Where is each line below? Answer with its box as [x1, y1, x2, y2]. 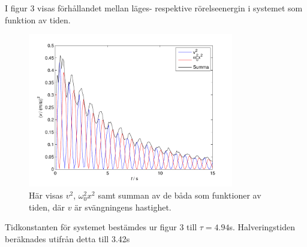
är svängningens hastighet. [74, 200, 171, 213]
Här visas [29, 189, 63, 202]
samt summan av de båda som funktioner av [98, 189, 261, 202]
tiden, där [29, 200, 65, 213]
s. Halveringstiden [229, 221, 295, 233]
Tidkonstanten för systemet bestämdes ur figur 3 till [5, 221, 197, 233]
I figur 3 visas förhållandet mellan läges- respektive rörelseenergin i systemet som [5, 2, 303, 14]
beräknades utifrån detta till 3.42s [5, 232, 130, 245]
